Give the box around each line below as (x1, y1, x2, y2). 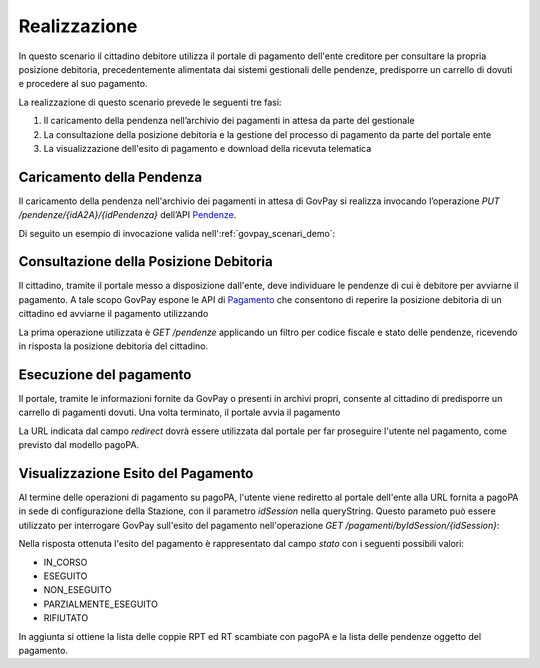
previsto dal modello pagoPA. (18, 439, 140, 451)
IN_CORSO (43, 556, 88, 568)
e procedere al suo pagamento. (18, 78, 148, 90)
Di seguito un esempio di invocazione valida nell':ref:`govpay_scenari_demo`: (18, 227, 336, 239)
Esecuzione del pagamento (18, 366, 192, 383)
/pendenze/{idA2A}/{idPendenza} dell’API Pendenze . (18, 209, 237, 221)
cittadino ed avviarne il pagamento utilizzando (18, 308, 209, 320)
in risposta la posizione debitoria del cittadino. (18, 340, 209, 352)
